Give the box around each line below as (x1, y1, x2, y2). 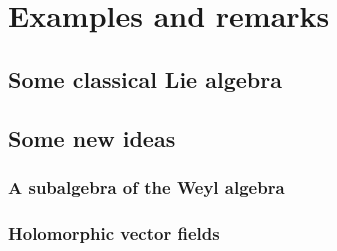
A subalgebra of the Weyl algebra (8, 174, 285, 199)
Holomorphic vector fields (8, 220, 220, 245)
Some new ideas (8, 122, 176, 153)
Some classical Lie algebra (8, 63, 282, 94)
